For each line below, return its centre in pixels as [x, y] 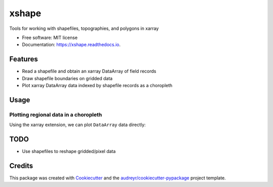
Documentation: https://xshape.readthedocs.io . [71, 45]
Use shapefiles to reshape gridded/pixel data [69, 152]
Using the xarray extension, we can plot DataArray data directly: [78, 125]
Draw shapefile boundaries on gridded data [67, 78]
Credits [21, 165]
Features [24, 59]
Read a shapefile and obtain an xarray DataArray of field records [89, 71]
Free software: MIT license [50, 38]
